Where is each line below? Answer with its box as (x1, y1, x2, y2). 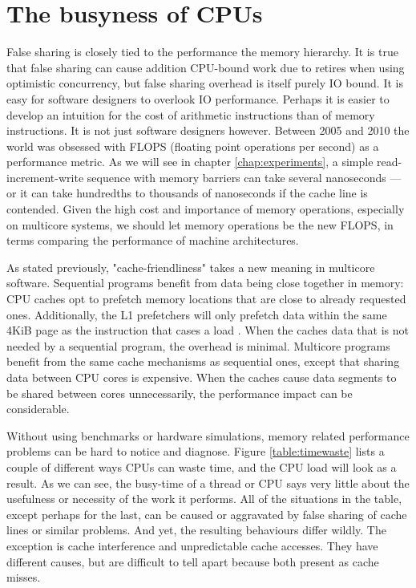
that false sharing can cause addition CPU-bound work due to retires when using (6, 59, 405, 75)
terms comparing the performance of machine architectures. (6, 232, 299, 249)
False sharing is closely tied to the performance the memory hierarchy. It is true (6, 43, 398, 60)
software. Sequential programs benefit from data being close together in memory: (6, 274, 404, 291)
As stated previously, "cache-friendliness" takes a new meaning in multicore (6, 258, 375, 275)
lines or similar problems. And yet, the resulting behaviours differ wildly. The (6, 521, 386, 538)
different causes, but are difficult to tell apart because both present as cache (6, 553, 379, 570)
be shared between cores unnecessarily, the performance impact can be (6, 384, 353, 401)
